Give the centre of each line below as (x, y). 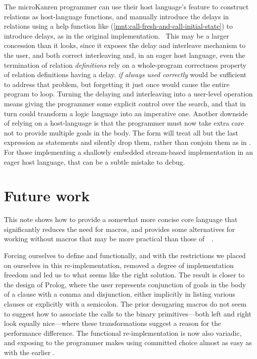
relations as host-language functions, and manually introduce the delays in (117, 16)
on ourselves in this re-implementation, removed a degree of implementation (119, 265)
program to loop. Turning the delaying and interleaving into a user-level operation (128, 94)
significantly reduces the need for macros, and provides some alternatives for (120, 229)
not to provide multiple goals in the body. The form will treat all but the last (121, 132)
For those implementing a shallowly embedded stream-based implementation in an (128, 152)
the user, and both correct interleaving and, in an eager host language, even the (125, 55)
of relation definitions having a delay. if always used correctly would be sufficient (125, 74)
